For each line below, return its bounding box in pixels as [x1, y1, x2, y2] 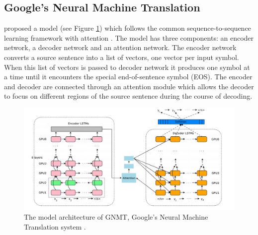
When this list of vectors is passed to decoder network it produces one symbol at [4, 61, 250, 72]
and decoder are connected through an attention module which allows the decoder [4, 81, 254, 91]
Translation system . [24, 221, 86, 232]
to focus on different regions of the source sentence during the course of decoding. [4, 91, 253, 101]
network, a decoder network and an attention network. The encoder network [4, 42, 237, 53]
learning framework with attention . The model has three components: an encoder [4, 32, 254, 43]
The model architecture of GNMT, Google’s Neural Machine [24, 212, 208, 222]
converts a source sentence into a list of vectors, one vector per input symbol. [4, 52, 239, 62]
